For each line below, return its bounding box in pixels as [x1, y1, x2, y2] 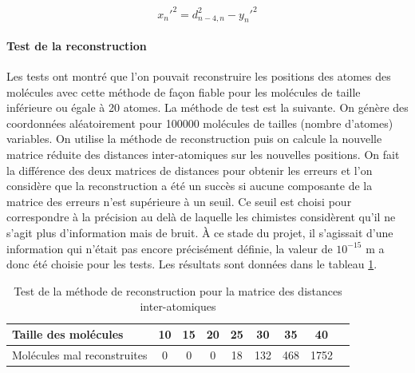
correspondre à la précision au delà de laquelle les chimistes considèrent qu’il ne [6, 208, 396, 225]
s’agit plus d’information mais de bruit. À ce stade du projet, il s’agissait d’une [6, 224, 393, 241]
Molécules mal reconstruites [12, 346, 148, 363]
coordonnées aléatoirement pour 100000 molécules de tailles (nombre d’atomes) [6, 114, 393, 131]
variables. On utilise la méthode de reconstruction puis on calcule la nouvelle [6, 130, 382, 147]
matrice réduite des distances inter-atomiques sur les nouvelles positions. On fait [6, 146, 400, 163]
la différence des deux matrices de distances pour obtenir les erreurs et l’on [6, 161, 373, 178]
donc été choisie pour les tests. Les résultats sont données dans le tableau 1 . [6, 256, 377, 272]
